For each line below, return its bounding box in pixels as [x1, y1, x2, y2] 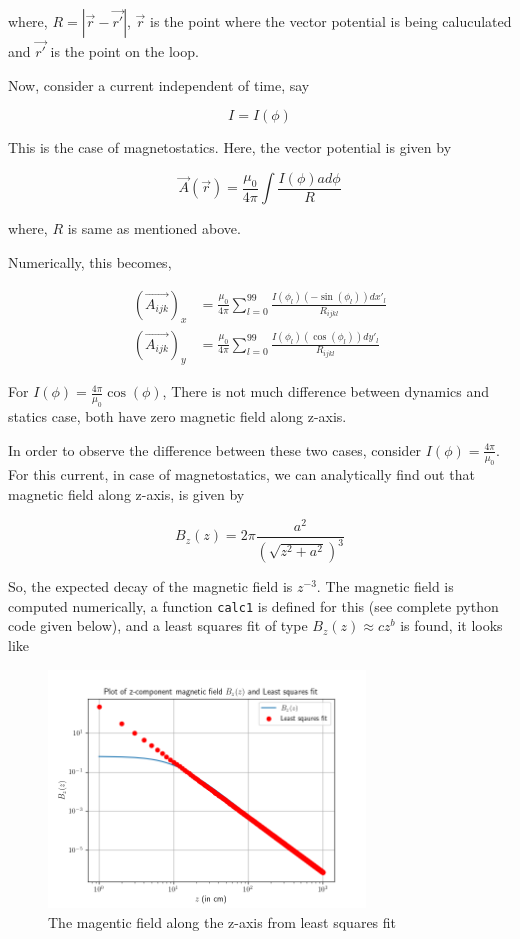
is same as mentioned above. [67, 218, 241, 239]
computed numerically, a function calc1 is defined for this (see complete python [8, 595, 499, 616]
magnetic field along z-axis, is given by [8, 484, 245, 505]
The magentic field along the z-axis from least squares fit [48, 911, 397, 932]
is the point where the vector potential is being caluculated [150, 11, 512, 31]
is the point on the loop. [50, 41, 199, 62]
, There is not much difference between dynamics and [162, 381, 490, 402]
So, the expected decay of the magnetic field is [8, 576, 293, 597]
